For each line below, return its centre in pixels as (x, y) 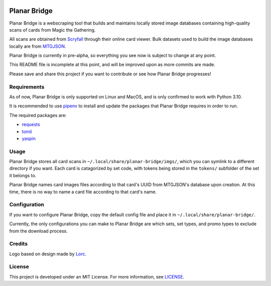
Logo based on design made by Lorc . (48, 254)
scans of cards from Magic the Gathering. (52, 30)
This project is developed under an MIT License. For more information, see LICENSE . (97, 276)
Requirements (27, 87)
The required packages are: (38, 115)
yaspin (29, 138)
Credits (18, 244)
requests (31, 124)
